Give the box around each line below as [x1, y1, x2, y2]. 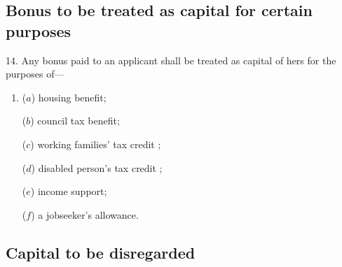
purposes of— [6, 66, 64, 81]
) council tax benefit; [30, 113, 120, 128]
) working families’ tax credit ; [30, 136, 161, 151]
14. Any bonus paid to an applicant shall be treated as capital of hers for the [6, 52, 336, 67]
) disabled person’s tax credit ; [31, 160, 163, 175]
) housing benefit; [31, 89, 107, 104]
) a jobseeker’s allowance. [31, 207, 139, 222]
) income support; [30, 184, 107, 199]
